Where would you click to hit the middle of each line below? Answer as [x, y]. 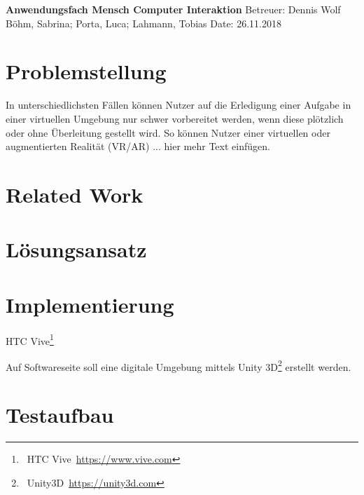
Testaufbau [60, 415]
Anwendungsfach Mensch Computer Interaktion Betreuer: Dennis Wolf [173, 9]
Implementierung [90, 304]
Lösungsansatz [76, 249]
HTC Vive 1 [30, 339]
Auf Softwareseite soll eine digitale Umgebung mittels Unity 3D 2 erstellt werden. [178, 365]
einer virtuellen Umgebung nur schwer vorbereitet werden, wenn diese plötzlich [175, 118]
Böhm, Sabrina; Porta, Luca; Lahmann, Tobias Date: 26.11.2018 [143, 23]
